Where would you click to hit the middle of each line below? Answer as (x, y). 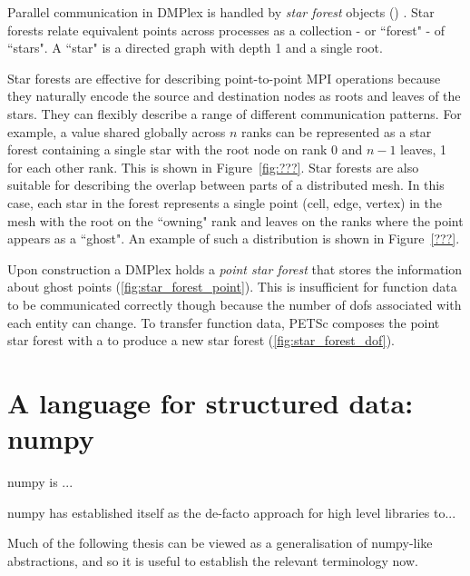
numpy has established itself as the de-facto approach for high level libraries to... (232, 512)
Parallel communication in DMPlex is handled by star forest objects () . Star (221, 12)
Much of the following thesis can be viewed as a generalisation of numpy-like (220, 543)
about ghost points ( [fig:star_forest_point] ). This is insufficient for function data (232, 287)
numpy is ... (40, 482)
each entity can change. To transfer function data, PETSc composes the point (224, 322)
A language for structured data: (211, 402)
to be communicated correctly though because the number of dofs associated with (235, 304)
